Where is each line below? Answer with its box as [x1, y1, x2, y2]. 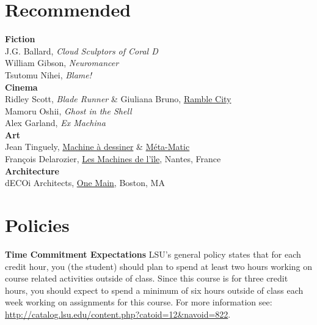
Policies [5, 212, 70, 237]
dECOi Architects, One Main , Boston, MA [5, 176, 165, 189]
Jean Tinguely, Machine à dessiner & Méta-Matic [5, 140, 190, 153]
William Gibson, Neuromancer [5, 56, 119, 69]
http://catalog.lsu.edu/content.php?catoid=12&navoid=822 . [5, 307, 231, 320]
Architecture [5, 164, 59, 177]
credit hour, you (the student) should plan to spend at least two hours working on [5, 260, 313, 272]
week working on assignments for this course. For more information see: [5, 296, 272, 308]
